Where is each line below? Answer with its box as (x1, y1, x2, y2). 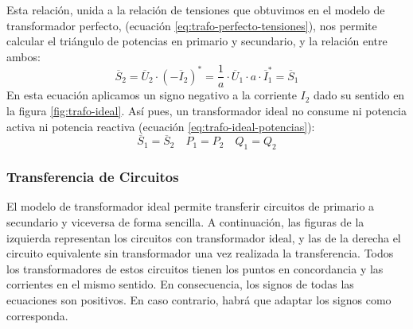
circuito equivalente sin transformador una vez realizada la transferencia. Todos (6, 245, 394, 261)
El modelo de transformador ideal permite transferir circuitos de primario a (6, 198, 375, 215)
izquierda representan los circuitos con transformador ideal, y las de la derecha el (6, 229, 401, 246)
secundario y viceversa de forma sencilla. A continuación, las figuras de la (6, 214, 364, 230)
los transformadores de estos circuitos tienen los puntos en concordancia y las (6, 260, 384, 277)
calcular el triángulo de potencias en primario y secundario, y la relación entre (6, 33, 388, 49)
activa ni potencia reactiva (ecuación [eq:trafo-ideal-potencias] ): (6, 118, 315, 134)
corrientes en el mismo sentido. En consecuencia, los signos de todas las (6, 276, 354, 292)
